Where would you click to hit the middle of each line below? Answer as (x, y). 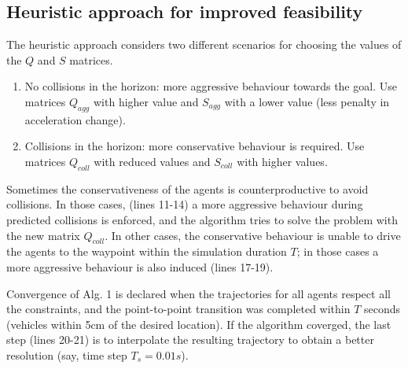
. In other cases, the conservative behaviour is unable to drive (253, 235)
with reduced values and (152, 161)
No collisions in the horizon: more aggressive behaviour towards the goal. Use (211, 86)
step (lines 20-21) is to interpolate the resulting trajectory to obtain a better (190, 339)
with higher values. (282, 161)
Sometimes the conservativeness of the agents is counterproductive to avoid (187, 188)
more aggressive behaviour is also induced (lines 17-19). (140, 266)
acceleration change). (75, 119)
